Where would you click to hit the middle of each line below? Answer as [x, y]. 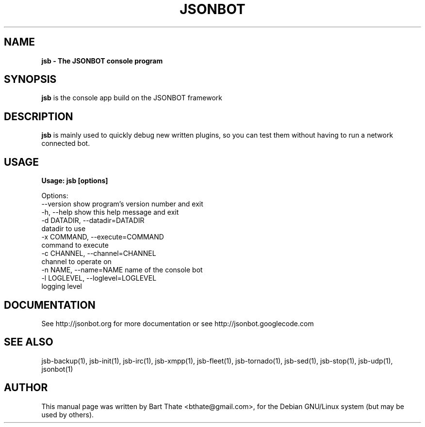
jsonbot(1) [57, 369]
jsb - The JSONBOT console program [102, 61]
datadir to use [64, 229]
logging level [62, 286]
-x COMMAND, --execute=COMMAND [103, 237]
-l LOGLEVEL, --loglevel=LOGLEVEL [99, 278]
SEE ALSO [29, 342]
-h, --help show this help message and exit [110, 212]
